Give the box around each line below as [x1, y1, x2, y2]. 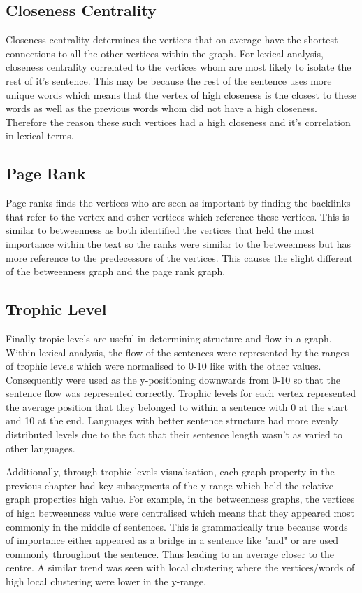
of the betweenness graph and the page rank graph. [6, 264, 226, 279]
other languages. [6, 440, 75, 455]
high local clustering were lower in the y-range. [6, 574, 206, 589]
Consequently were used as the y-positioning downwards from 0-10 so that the [6, 372, 340, 386]
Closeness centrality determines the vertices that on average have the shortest [6, 32, 338, 47]
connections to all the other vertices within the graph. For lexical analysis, [6, 46, 324, 60]
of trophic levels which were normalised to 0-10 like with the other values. [6, 358, 321, 373]
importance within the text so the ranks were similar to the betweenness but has [6, 236, 352, 251]
